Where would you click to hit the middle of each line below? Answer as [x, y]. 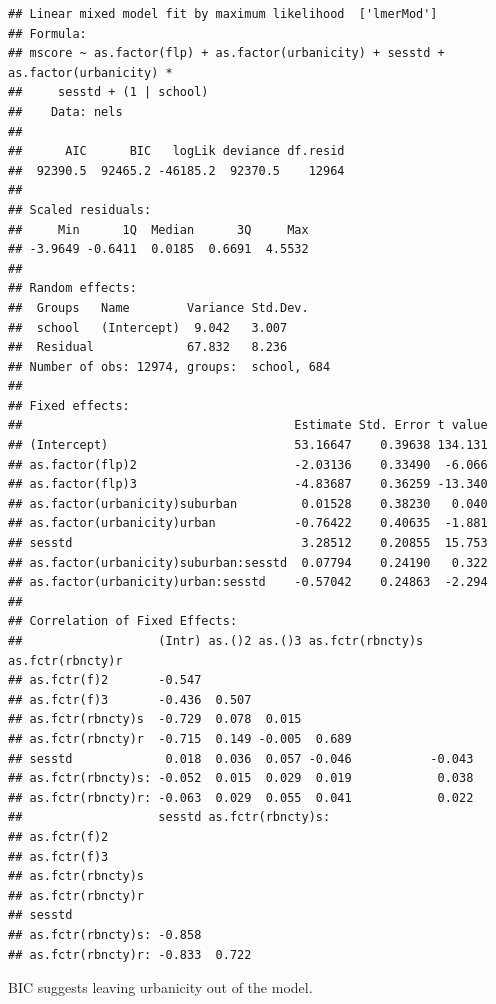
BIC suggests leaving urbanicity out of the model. [160, 987]
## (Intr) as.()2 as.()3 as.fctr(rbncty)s [216, 641]
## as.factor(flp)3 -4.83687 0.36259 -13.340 [248, 484]
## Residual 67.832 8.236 [148, 347]
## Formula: [47, 33]
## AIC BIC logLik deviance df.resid [176, 151]
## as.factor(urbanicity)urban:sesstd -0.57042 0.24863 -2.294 [248, 582]
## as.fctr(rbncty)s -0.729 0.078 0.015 [155, 719]
